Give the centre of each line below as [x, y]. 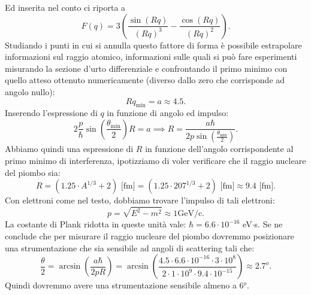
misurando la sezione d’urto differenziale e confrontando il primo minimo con [146, 68]
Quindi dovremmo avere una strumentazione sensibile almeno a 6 [124, 285]
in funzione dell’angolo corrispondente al [219, 149]
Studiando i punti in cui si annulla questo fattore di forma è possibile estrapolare [153, 45]
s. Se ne [268, 224]
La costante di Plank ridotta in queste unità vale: [96, 224]
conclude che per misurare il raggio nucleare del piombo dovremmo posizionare [150, 236]
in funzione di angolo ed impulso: [168, 113]
